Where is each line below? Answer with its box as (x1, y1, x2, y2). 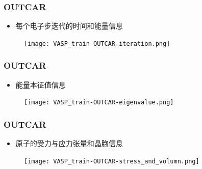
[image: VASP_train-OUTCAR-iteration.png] (24, 40, 170, 47)
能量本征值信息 (15, 79, 66, 90)
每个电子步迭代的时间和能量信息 (15, 20, 123, 31)
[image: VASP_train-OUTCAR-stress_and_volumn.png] (24, 157, 199, 165)
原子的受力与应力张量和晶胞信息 (15, 138, 123, 149)
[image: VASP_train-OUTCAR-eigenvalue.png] (24, 99, 174, 106)
